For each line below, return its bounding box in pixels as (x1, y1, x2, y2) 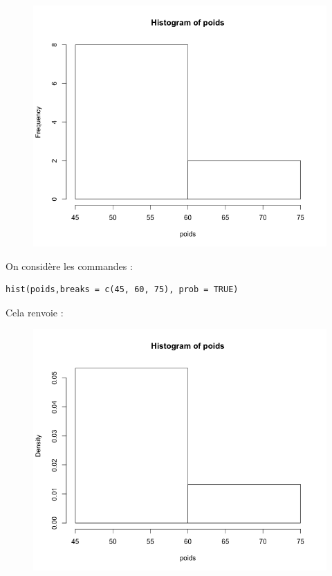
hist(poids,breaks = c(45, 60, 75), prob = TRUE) (6, 285, 239, 295)
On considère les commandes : (6, 258, 133, 273)
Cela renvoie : (6, 305, 64, 319)
